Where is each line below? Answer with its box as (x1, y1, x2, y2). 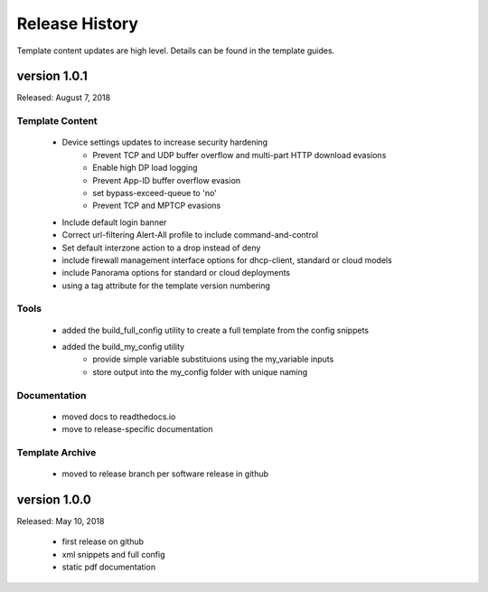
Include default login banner (61, 217, 167, 228)
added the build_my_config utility (61, 342, 185, 352)
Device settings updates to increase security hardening (61, 136, 268, 148)
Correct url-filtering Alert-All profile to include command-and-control (61, 230, 319, 240)
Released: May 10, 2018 (16, 516, 105, 527)
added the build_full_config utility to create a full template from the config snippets (61, 324, 370, 335)
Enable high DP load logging (92, 163, 198, 174)
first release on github (61, 536, 145, 547)
